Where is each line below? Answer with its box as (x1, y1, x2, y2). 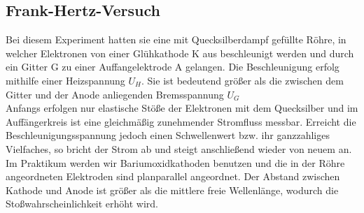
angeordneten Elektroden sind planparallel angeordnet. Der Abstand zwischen (6, 169, 340, 184)
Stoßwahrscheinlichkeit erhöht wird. (6, 196, 158, 211)
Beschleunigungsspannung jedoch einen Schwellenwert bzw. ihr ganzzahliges (6, 128, 330, 142)
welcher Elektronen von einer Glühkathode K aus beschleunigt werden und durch (6, 45, 354, 60)
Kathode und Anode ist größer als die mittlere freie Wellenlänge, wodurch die (6, 182, 339, 197)
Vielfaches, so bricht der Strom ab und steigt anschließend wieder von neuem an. (6, 141, 352, 156)
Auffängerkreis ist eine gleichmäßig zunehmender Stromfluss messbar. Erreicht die (6, 114, 356, 128)
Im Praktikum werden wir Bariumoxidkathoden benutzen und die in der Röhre (6, 155, 345, 170)
